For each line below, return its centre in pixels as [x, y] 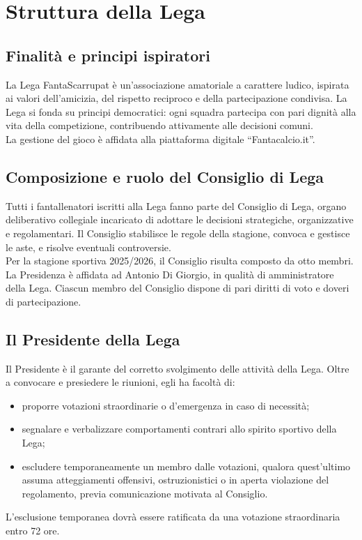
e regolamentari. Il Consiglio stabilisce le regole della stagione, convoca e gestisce [178, 233]
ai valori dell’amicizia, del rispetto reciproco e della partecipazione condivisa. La [176, 98]
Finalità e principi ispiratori [108, 55]
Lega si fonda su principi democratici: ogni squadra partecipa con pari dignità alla [181, 111]
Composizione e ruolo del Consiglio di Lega [165, 176]
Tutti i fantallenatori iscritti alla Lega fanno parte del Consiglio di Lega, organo [176, 205]
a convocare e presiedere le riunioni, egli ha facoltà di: [120, 382]
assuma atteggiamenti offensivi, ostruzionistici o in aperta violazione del [175, 480]
